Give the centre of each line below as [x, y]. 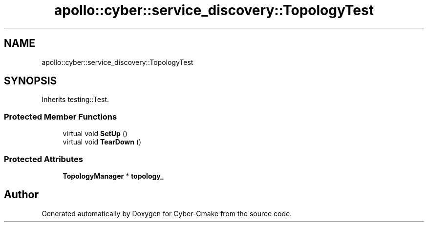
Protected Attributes [43, 159]
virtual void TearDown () [102, 142]
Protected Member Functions [61, 116]
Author [21, 195]
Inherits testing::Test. [75, 100]
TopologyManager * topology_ [113, 176]
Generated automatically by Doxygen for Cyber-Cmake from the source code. [167, 213]
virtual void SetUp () [95, 134]
